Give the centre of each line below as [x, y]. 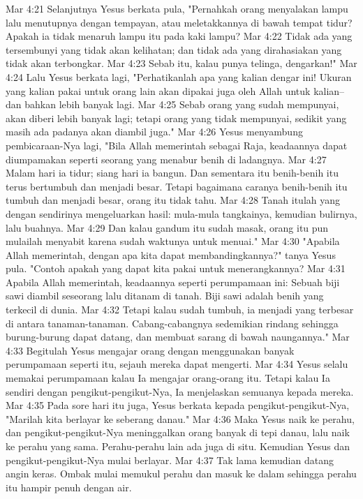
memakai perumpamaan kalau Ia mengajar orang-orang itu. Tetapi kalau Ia [168, 378]
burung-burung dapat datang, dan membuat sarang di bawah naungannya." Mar [178, 337]
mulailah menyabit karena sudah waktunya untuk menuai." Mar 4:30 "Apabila [173, 241]
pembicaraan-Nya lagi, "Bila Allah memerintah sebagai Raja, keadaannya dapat [177, 145]
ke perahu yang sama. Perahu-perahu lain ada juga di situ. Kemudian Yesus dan [178, 446]
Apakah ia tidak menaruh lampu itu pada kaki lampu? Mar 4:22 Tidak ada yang [179, 36]
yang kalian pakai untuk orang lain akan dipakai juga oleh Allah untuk [158, 90]
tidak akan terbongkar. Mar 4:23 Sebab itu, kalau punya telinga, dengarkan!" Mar [181, 63]
